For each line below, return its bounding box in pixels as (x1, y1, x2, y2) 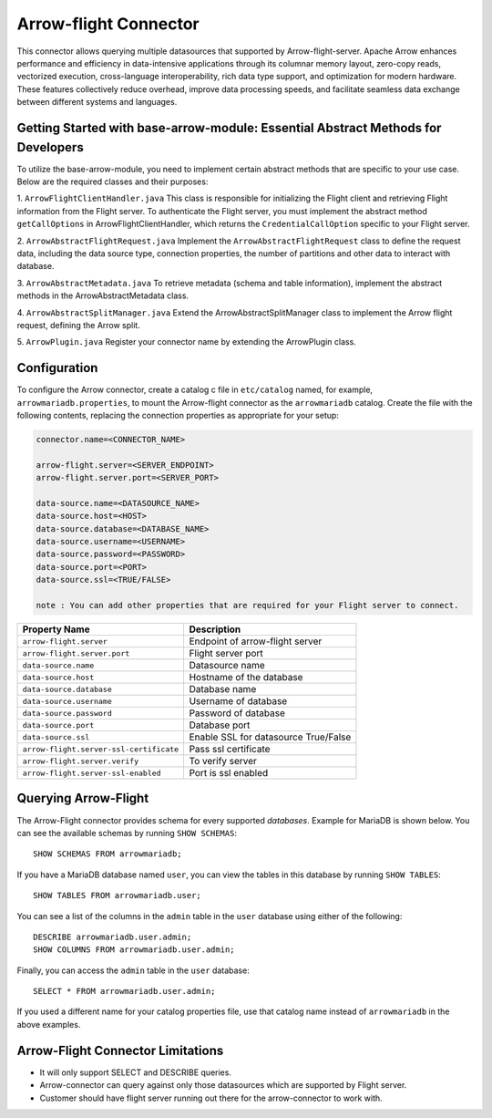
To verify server (189, 755, 257, 768)
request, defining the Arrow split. (16, 319, 140, 330)
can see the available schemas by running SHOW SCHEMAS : (16, 827, 237, 838)
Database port (189, 719, 251, 731)
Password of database (189, 707, 286, 719)
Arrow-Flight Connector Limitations (16, 1042, 224, 1058)
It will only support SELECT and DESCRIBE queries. (39, 1067, 232, 1078)
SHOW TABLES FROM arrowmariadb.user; (33, 890, 202, 901)
